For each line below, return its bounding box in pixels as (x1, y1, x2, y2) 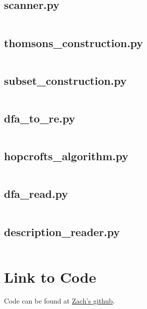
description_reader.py (4, 224, 120, 239)
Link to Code (4, 266, 97, 287)
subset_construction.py (4, 72, 127, 88)
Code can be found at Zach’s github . (4, 295, 115, 306)
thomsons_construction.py (4, 35, 143, 50)
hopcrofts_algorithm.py (4, 148, 129, 164)
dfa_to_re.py (4, 111, 75, 125)
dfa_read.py (4, 186, 68, 201)
